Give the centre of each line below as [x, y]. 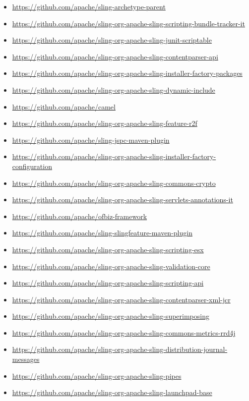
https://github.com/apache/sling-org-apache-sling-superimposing [111, 316]
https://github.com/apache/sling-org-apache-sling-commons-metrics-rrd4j [124, 332]
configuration [32, 166]
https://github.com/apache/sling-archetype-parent [89, 6]
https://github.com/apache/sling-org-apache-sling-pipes [97, 375]
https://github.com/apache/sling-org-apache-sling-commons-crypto [114, 183]
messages [26, 359]
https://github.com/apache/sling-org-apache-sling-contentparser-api [115, 56]
